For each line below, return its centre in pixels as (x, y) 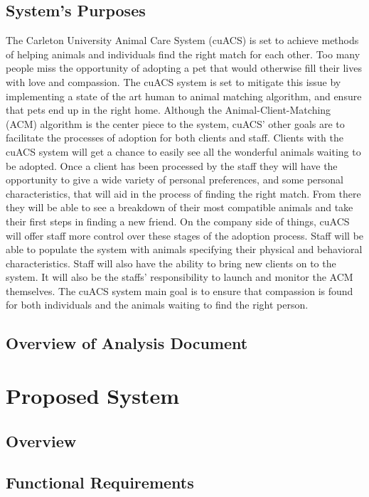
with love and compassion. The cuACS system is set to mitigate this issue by (173, 81)
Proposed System (93, 396)
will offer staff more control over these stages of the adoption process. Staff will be (185, 235)
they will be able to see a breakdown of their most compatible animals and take (180, 207)
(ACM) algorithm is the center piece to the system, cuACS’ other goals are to (175, 123)
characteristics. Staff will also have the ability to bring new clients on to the (171, 263)
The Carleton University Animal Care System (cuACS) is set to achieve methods (182, 40)
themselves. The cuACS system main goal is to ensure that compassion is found (180, 290)
